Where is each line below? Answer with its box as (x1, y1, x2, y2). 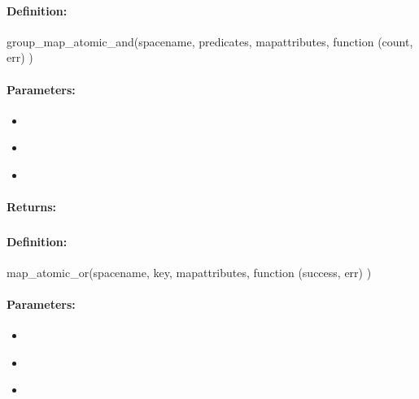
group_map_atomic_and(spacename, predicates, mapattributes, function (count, (7, 33, 413, 50)
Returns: (7, 198, 57, 215)
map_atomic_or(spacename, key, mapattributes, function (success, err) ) (7, 263, 372, 280)
